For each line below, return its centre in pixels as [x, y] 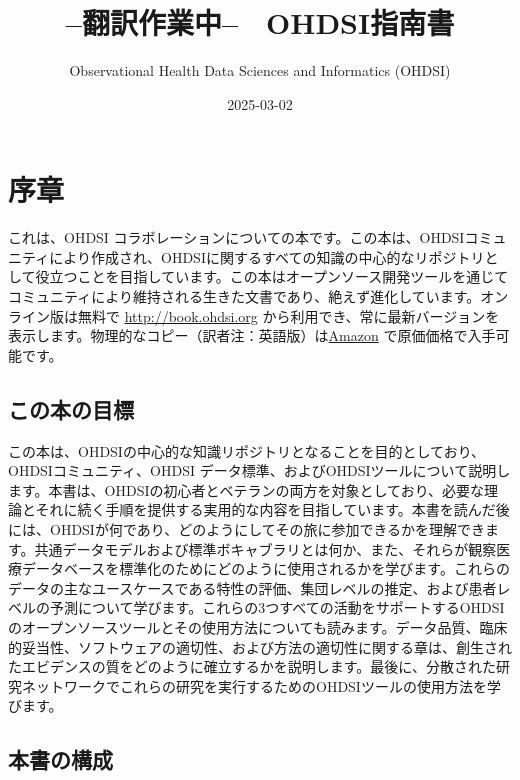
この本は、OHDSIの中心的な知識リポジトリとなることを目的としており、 [247, 450]
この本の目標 [71, 408]
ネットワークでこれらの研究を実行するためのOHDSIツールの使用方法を [254, 685]
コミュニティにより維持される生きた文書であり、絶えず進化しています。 [244, 296]
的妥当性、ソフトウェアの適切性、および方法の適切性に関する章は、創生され [260, 646]
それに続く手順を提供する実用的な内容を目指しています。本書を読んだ [265, 509]
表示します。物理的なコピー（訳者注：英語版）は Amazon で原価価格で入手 [252, 335]
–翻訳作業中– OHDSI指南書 [260, 22]
